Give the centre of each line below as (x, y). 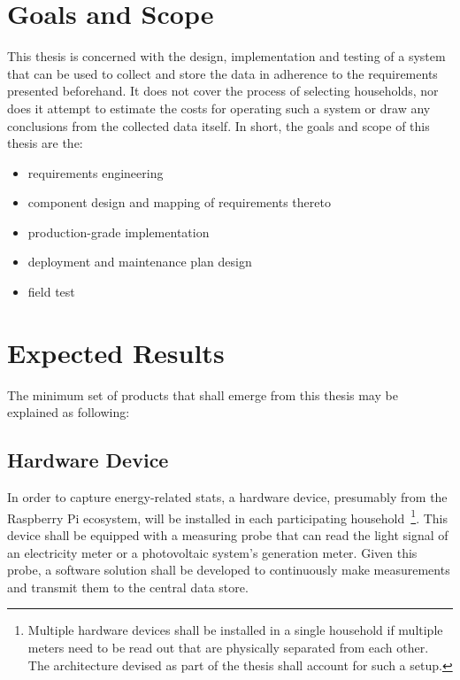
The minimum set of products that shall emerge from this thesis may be (203, 394)
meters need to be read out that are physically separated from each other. (228, 647)
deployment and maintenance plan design (140, 262)
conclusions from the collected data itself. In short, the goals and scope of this (218, 125)
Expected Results (116, 352)
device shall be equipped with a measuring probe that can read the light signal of (228, 535)
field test (51, 292)
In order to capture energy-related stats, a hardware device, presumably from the (227, 497)
